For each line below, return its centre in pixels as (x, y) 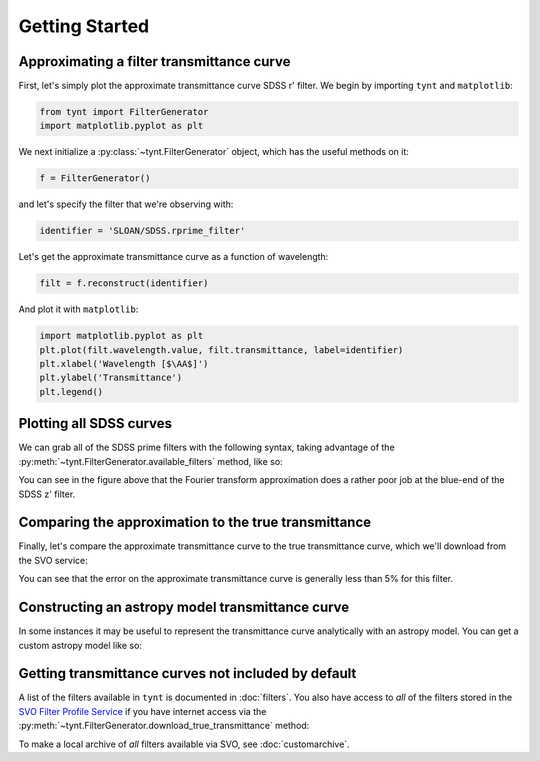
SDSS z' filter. (47, 494)
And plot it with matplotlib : (78, 309)
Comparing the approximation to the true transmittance (195, 522)
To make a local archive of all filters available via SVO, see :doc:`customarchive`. (184, 744)
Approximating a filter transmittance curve (154, 61)
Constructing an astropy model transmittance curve (184, 607)
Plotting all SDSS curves (95, 423)
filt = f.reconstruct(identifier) (124, 283)
